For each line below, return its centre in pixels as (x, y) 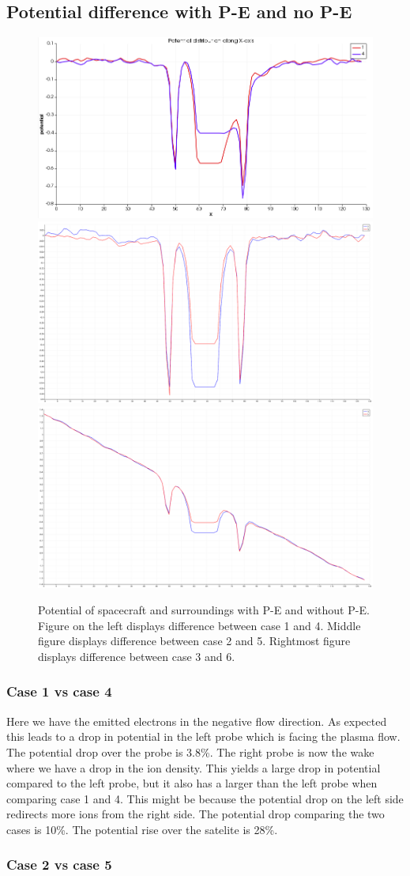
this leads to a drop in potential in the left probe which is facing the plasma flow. (203, 736)
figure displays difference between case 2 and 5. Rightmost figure (194, 641)
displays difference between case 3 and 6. (137, 656)
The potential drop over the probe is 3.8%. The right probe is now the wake (190, 751)
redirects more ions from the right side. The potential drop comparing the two (196, 814)
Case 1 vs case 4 (59, 691)
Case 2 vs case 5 (59, 865)
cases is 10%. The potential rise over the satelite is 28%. (142, 829)
